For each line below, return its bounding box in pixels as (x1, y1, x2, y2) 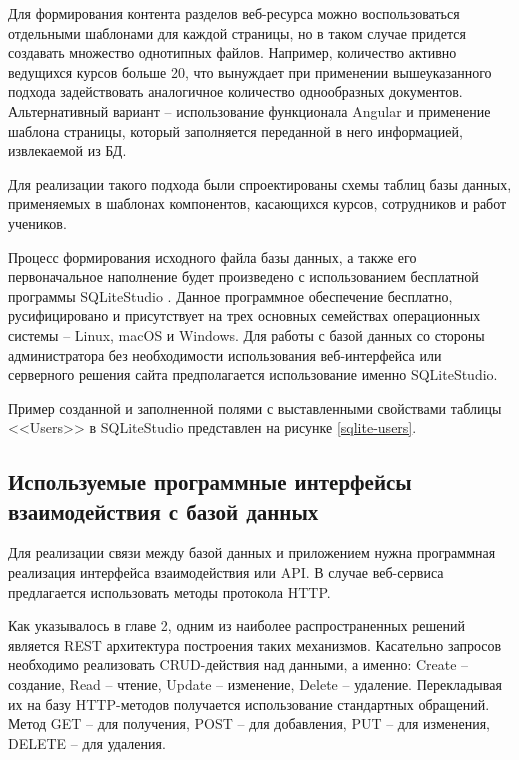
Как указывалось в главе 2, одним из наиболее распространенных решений (8, 615, 465, 636)
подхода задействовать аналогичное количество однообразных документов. (8, 81, 463, 102)
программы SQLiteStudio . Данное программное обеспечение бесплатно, (8, 285, 453, 306)
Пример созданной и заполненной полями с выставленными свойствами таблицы (8, 397, 502, 418)
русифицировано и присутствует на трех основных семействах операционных (8, 305, 481, 326)
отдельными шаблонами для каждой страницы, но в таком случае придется (8, 22, 466, 43)
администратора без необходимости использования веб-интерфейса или (8, 344, 442, 365)
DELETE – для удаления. (8, 732, 166, 753)
